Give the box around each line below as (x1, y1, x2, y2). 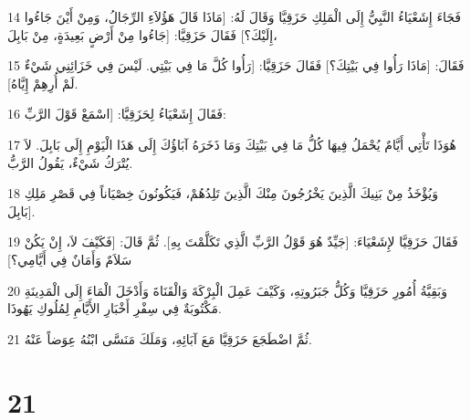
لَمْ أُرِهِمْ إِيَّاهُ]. (7, 73, 78, 92)
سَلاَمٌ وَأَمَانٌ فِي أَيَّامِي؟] (7, 249, 132, 268)
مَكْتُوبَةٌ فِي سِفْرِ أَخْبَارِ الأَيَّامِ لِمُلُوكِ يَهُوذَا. (7, 299, 222, 318)
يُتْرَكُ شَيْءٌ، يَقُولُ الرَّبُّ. (7, 152, 133, 172)
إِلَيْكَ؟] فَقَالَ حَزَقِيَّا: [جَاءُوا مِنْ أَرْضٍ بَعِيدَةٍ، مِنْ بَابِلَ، (7, 25, 277, 44)
